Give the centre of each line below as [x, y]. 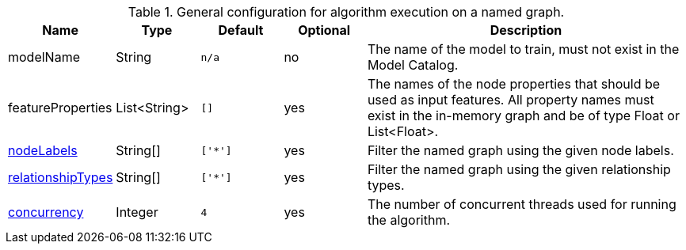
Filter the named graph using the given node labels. [520, 150]
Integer [137, 212]
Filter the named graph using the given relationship [519, 169]
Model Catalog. [413, 65]
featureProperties [60, 108]
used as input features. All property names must [511, 100]
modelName [44, 57]
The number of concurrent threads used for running [522, 204]
